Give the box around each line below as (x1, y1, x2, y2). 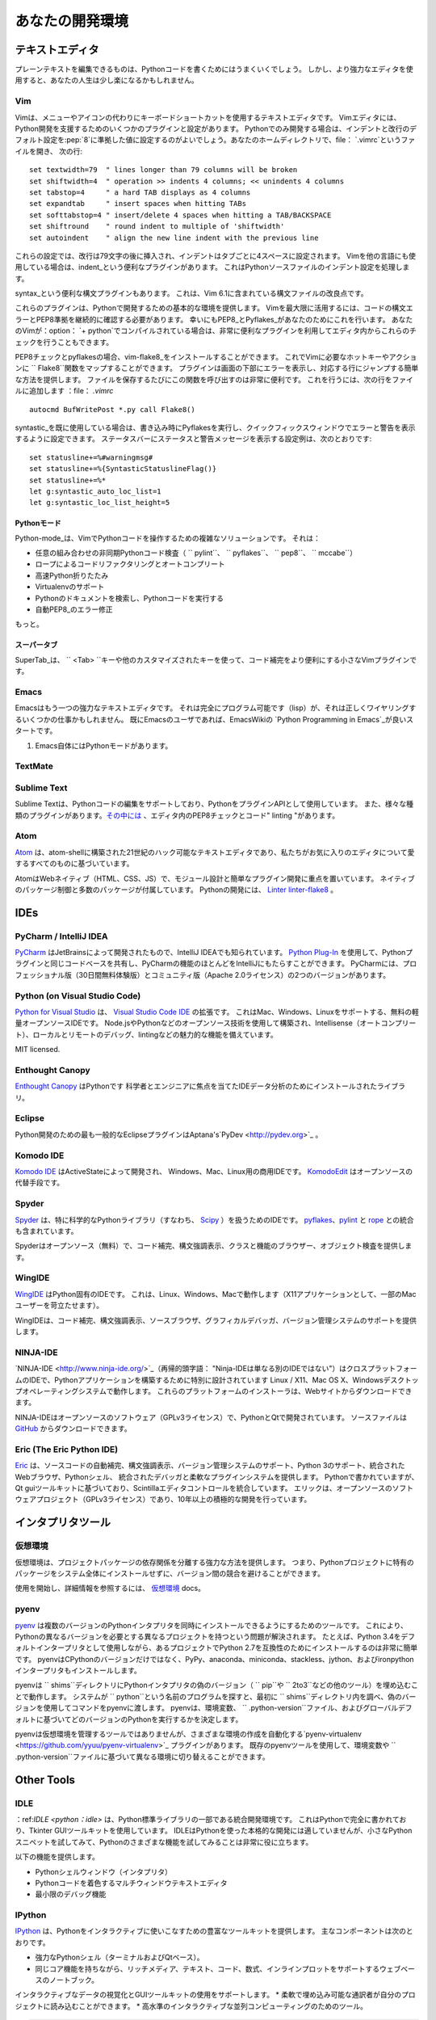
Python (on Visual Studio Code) (15, 990, 141, 1001)
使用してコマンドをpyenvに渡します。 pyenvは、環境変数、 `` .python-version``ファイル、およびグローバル (43, 1703, 399, 1713)
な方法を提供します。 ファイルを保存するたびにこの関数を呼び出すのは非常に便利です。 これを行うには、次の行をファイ (15, 374, 413, 384)
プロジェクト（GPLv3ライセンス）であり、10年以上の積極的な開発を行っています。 (36, 1495, 312, 1504)
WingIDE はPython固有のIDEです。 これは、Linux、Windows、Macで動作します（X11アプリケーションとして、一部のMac (15, 1289, 417, 1298)
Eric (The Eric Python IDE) (15, 1443, 119, 1454)
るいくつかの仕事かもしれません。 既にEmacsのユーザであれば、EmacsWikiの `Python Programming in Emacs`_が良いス (15, 714, 413, 724)
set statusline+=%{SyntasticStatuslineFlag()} (29, 465, 217, 473)
